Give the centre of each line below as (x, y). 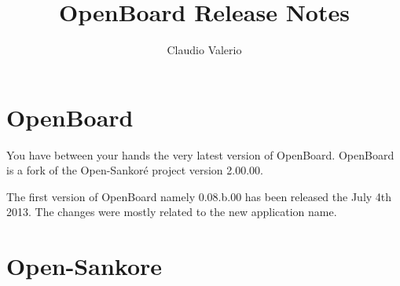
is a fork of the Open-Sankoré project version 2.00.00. (135, 170)
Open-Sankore (84, 266)
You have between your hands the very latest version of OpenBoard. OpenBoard (200, 154)
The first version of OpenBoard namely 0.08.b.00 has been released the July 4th (199, 196)
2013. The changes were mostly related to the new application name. (172, 212)
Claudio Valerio (204, 50)
